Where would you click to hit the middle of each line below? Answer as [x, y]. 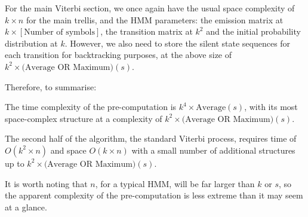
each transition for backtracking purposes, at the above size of [118, 55]
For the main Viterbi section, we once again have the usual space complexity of [150, 8]
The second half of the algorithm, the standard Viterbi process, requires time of [151, 138]
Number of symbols [59, 33]
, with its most [271, 107]
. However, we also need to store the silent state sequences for [178, 43]
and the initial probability [253, 31]
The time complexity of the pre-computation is [91, 107]
